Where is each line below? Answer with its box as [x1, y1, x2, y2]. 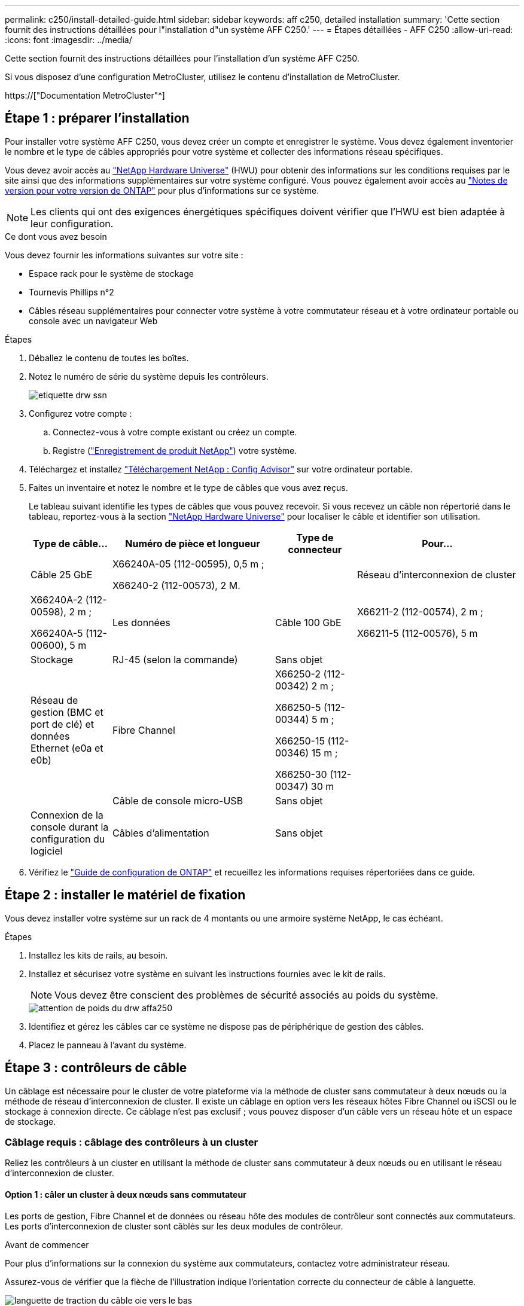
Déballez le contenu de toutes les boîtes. [29, 352, 189, 363]
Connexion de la [31, 808, 103, 821]
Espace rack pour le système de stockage [29, 268, 194, 279]
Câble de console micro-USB [112, 794, 243, 807]
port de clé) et [31, 718, 95, 730]
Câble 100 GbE [275, 616, 342, 628]
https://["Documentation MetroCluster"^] [5, 90, 165, 100]
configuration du [31, 832, 105, 845]
